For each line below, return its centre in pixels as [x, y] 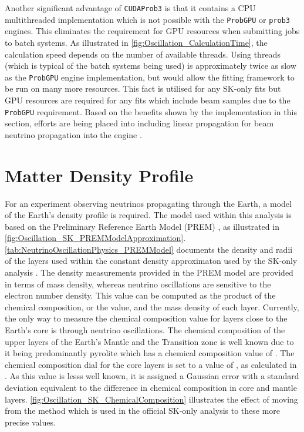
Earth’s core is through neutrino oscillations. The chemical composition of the [145, 330]
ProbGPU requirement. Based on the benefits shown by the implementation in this [151, 111]
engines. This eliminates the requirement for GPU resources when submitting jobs [152, 31]
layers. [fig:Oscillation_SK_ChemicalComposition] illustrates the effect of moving [151, 399]
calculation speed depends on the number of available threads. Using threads [143, 54]
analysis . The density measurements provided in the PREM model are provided [149, 272]
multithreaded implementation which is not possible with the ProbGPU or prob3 [148, 19]
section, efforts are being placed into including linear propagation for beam [139, 123]
